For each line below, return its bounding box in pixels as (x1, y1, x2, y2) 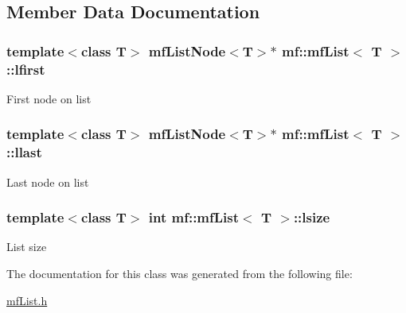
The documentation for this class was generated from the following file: (6, 265, 353, 282)
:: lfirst (6, 59, 45, 79)
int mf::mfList (148, 207, 240, 227)
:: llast (6, 142, 42, 162)
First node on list (6, 90, 92, 106)
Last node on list (6, 173, 89, 190)
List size (6, 238, 47, 255)
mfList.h (6, 292, 48, 308)
